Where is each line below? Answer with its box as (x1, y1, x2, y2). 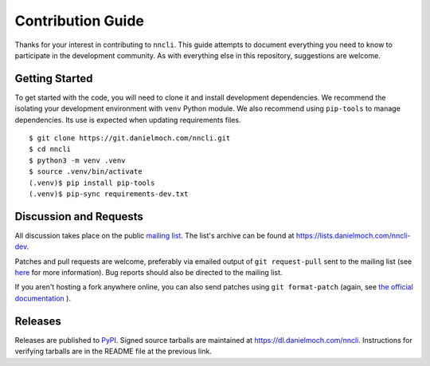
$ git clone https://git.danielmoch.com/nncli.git (29, 134, 231, 143)
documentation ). (14, 293, 72, 303)
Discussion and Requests (14, 210, 143, 223)
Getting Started (14, 72, 93, 85)
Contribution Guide (14, 12, 145, 30)
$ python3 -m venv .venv (29, 155, 126, 165)
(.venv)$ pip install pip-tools (29, 178, 155, 187)
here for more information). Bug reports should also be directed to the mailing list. (14, 268, 283, 277)
